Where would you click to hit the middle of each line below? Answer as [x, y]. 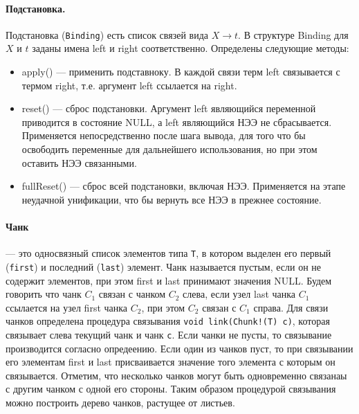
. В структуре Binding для [293, 34]
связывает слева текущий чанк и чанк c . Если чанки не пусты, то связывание [169, 334]
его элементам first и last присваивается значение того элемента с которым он [171, 362]
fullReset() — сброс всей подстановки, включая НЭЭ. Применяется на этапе [184, 186]
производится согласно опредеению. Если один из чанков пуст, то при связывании [179, 348]
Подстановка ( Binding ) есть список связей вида [107, 34]
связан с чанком [132, 294]
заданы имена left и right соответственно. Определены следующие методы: [191, 48]
